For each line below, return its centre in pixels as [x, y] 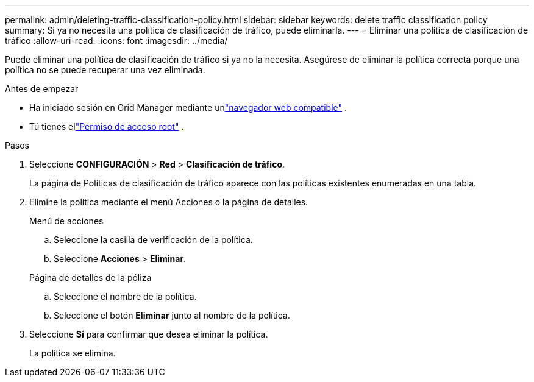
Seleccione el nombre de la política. [125, 296]
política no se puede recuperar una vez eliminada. [105, 70]
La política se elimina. [73, 353]
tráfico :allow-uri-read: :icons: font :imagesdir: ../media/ [116, 41]
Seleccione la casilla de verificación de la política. [153, 240]
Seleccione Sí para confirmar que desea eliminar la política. [149, 334]
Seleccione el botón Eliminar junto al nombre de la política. [172, 315]
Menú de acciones [66, 221]
